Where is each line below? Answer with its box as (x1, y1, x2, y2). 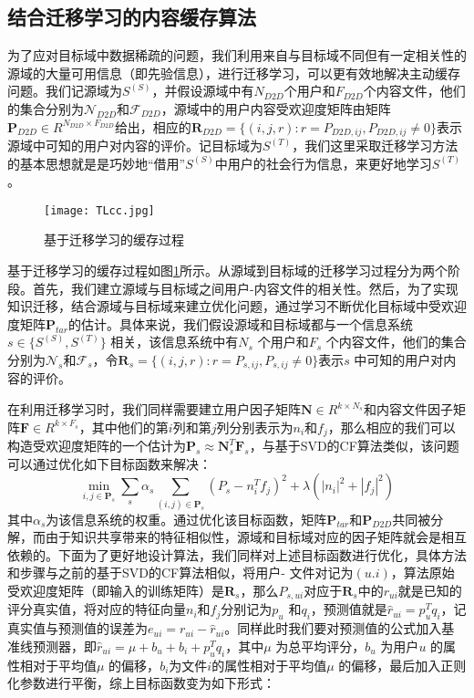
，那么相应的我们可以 (327, 417, 456, 436)
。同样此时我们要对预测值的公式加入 (224, 619, 442, 638)
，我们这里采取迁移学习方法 (292, 136, 459, 155)
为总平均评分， (275, 636, 366, 655)
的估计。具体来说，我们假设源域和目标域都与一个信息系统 (67, 314, 413, 333)
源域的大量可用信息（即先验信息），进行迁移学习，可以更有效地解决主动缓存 (7, 63, 460, 82)
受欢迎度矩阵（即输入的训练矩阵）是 (7, 581, 224, 600)
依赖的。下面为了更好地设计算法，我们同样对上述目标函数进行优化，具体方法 (7, 545, 467, 564)
